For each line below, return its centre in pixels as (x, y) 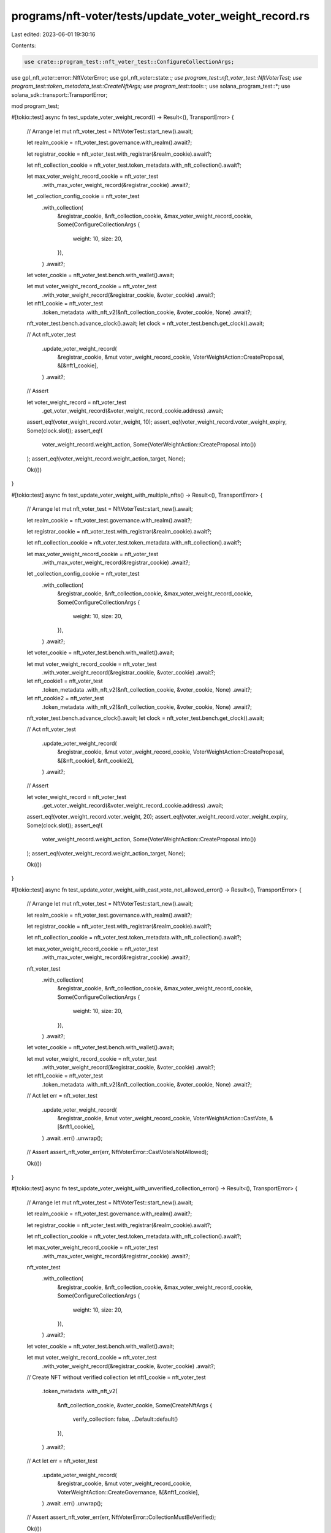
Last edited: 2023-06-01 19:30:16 (53, 34)
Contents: (24, 45)
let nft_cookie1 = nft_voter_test (65, 681)
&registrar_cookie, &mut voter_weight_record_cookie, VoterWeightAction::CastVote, (163, 1118)
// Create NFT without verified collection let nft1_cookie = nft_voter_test (116, 1377)
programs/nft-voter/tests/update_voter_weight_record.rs (161, 16)
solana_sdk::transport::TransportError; (59, 94)
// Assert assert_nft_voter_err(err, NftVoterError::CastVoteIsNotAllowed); (117, 1152)
